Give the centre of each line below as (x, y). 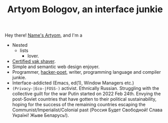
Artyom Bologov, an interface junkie (85, 9)
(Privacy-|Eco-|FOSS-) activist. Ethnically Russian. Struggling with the (86, 88)
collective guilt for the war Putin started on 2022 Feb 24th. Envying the (86, 94)
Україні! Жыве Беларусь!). (40, 115)
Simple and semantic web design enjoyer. (56, 67)
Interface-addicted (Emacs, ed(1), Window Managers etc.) (73, 83)
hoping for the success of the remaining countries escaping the (79, 105)
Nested (20, 45)
